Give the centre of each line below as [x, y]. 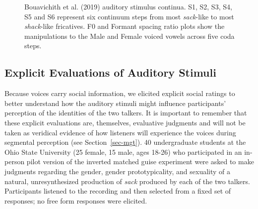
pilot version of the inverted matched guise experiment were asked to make [140, 161]
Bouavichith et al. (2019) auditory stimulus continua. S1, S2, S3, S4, [128, 6]
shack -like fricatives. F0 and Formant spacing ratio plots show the [125, 26]
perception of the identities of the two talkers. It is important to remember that [126, 113]
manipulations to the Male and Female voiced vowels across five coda [129, 36]
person [15, 161]
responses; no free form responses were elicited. [76, 200]
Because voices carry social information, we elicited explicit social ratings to [120, 93]
